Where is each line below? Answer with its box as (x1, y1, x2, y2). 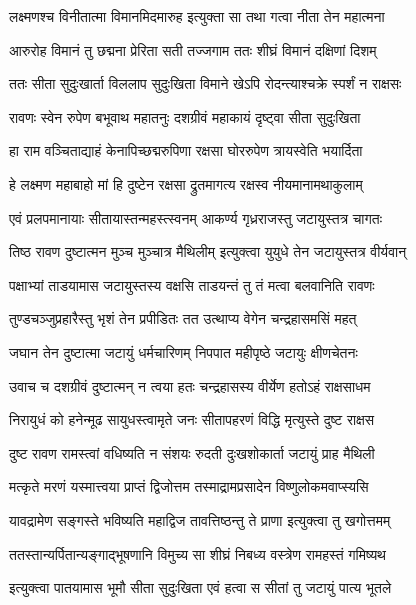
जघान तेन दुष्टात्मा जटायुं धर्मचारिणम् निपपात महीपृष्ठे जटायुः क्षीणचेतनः (9, 341, 358, 362)
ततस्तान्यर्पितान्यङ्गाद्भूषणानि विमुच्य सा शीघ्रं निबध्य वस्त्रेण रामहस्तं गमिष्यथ (9, 543, 386, 564)
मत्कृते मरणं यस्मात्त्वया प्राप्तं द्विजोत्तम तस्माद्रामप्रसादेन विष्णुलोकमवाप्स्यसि (9, 476, 369, 497)
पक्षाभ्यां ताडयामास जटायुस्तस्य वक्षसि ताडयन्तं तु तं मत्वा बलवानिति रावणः (9, 274, 375, 295)
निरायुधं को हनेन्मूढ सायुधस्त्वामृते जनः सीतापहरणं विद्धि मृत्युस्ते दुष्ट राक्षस (9, 409, 375, 430)
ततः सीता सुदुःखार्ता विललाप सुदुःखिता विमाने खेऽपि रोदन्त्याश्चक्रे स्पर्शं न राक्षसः (9, 73, 402, 94)
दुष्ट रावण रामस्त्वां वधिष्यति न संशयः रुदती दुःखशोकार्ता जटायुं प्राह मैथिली (9, 442, 375, 463)
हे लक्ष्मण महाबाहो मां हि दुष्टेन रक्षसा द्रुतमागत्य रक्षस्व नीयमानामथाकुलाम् (9, 173, 363, 194)
